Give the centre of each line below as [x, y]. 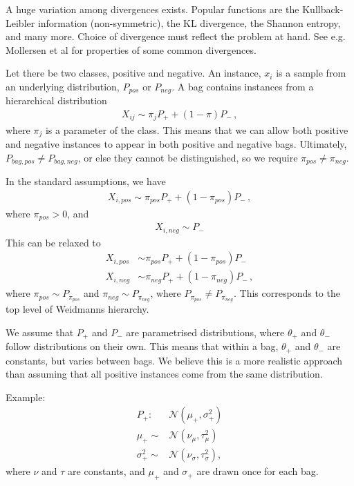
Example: [26, 397]
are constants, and [106, 471]
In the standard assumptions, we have [86, 181]
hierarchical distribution [56, 100]
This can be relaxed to [53, 242]
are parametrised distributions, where [205, 332]
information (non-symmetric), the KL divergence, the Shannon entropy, [189, 22]
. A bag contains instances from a [243, 86]
